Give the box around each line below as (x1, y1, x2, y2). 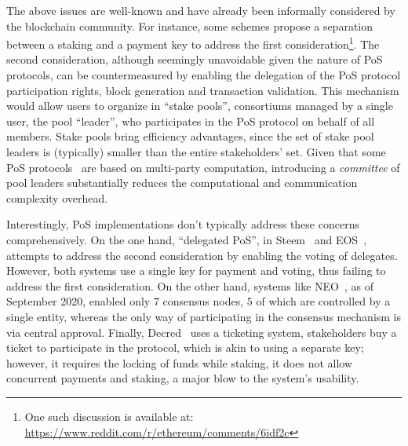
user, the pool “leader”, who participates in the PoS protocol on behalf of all (6, 112, 375, 129)
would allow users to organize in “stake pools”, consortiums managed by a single (6, 97, 393, 114)
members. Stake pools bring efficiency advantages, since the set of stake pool (6, 128, 374, 144)
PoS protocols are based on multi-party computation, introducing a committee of (6, 159, 400, 175)
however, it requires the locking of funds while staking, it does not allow (6, 354, 353, 371)
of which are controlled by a (256, 293, 391, 309)
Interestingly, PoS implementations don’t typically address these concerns (6, 216, 359, 232)
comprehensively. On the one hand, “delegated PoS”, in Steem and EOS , (6, 231, 367, 247)
